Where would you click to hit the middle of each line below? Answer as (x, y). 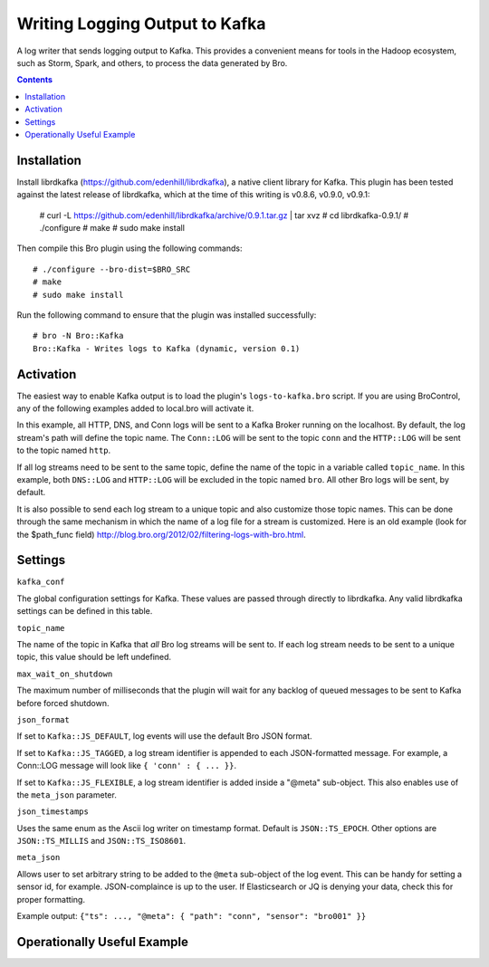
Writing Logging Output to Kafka (141, 24)
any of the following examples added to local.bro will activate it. (135, 408)
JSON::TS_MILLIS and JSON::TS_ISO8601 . (101, 841)
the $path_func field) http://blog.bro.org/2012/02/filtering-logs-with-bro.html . (162, 534)
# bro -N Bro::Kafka (78, 336)
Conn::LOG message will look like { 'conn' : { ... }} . (127, 766)
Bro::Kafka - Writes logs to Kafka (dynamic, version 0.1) (167, 348)
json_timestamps (53, 812)
